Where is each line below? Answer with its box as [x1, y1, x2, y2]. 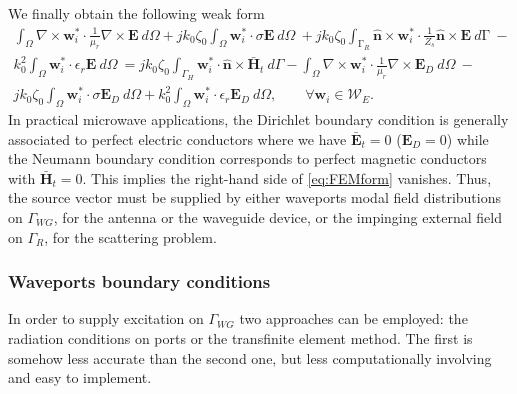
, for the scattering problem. [44, 226, 217, 247]
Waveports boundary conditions [8, 269, 271, 294]
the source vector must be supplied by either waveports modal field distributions [8, 187, 501, 208]
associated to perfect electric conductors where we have [8, 128, 347, 149]
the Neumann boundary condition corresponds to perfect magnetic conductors [8, 148, 487, 169]
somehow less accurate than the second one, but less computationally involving [8, 347, 492, 368]
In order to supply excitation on [8, 308, 204, 329]
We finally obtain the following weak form [8, 3, 265, 23]
